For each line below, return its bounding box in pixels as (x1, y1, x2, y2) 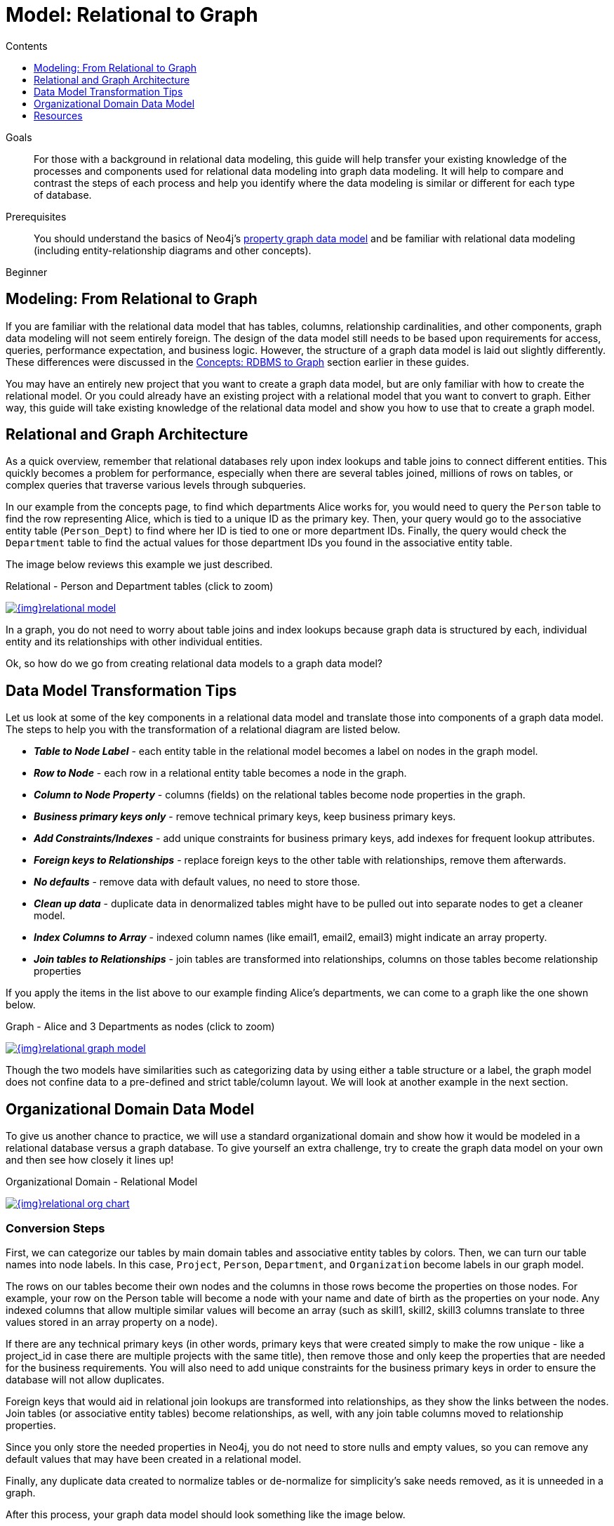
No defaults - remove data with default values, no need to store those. (34, 876, 361, 888)
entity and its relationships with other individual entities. (6, 636, 263, 648)
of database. (34, 188, 92, 201)
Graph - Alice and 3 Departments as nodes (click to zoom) (6, 1020, 275, 1033)
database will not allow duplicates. (6, 1373, 165, 1386)
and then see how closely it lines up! (6, 1154, 174, 1166)
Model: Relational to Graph (6, 3, 258, 27)
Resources (34, 109, 83, 121)
